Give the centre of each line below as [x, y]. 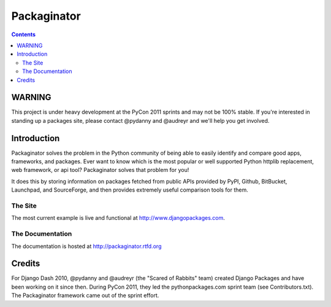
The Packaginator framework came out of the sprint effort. [85, 295]
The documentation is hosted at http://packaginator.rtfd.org [86, 246]
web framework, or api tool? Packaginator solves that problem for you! [100, 170]
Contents [24, 34]
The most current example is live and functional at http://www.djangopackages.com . [118, 218]
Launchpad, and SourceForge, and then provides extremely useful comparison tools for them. [130, 190]
